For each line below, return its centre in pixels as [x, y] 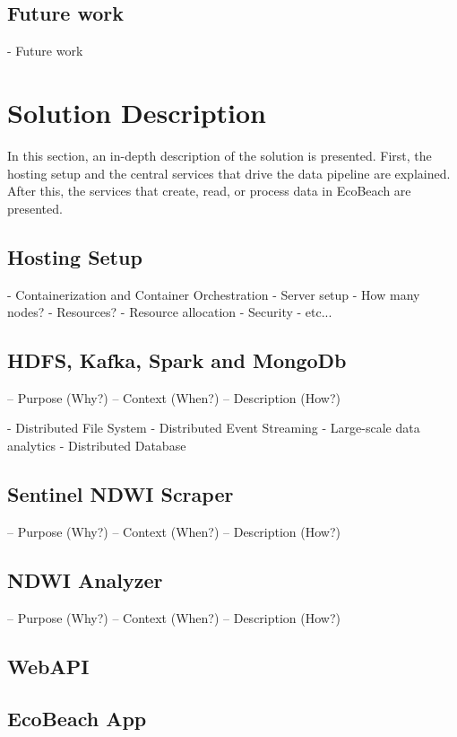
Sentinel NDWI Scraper [121, 494]
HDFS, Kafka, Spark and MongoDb [177, 360]
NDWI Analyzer [85, 579]
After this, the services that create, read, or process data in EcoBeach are [209, 191]
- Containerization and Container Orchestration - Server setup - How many [214, 294]
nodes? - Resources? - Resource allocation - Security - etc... [170, 312]
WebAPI [48, 666]
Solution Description [137, 112]
